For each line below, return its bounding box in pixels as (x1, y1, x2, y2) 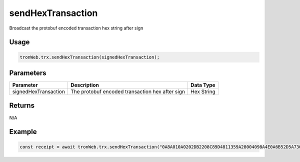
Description (70, 81, 99, 88)
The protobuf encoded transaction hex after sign (70, 88, 185, 95)
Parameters (9, 68, 46, 77)
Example (9, 127, 37, 136)
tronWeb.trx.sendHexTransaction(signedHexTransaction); (19, 54, 160, 60)
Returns (9, 101, 35, 110)
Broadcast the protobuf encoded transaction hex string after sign (9, 25, 143, 31)
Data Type (190, 81, 215, 88)
